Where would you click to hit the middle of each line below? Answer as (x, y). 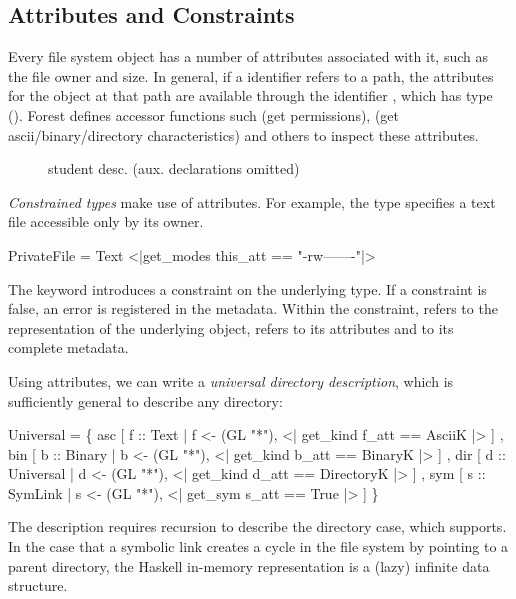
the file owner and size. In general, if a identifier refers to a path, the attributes (251, 75)
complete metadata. (68, 347)
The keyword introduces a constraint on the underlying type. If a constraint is (247, 288)
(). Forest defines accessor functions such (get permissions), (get (204, 114)
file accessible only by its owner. (106, 221)
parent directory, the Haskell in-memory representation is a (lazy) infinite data (249, 565)
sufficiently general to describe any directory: (145, 400)
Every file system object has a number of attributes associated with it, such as (248, 56)
